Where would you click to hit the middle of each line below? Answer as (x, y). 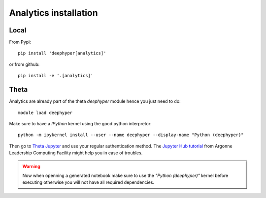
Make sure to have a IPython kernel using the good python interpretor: (81, 123)
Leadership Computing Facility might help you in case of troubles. (76, 153)
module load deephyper (45, 113)
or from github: (24, 64)
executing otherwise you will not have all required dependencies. (88, 182)
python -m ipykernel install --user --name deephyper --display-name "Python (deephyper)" (131, 135)
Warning (31, 167)
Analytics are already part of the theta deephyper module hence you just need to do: (95, 101)
